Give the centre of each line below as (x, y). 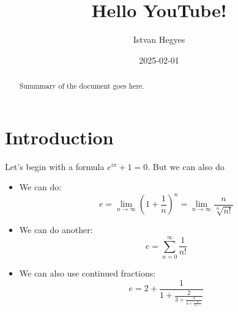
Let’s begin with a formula (55, 166)
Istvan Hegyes (159, 39)
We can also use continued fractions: (87, 273)
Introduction (59, 137)
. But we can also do (186, 166)
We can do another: (56, 230)
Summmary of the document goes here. (82, 86)
